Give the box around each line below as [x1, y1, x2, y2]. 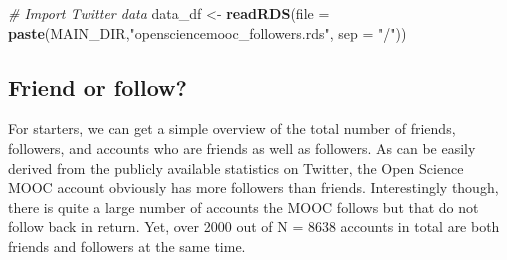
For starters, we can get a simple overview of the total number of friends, [8, 118, 456, 139]
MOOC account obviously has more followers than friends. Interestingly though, [8, 177, 499, 198]
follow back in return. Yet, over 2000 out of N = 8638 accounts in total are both [8, 216, 500, 237]
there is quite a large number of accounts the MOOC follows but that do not [8, 196, 479, 217]
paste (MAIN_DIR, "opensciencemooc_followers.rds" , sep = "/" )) [8, 22, 407, 43]
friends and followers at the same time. [8, 235, 246, 256]
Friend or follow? [8, 71, 187, 102]
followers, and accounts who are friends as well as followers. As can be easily [8, 137, 476, 158]
